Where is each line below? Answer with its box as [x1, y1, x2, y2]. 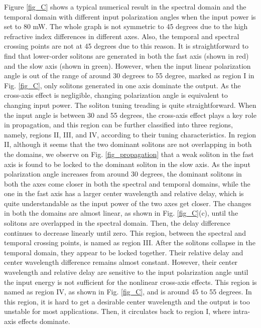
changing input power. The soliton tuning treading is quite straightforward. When [4, 99, 256, 110]
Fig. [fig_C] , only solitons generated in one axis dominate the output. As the [4, 80, 241, 90]
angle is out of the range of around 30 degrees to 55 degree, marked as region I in [4, 70, 254, 81]
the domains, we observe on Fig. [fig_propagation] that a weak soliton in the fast [4, 148, 254, 159]
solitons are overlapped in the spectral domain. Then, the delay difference [4, 218, 230, 228]
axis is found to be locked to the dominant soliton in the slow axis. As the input [4, 158, 250, 169]
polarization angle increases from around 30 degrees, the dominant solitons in [4, 169, 242, 179]
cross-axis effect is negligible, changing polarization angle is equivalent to [4, 90, 228, 100]
